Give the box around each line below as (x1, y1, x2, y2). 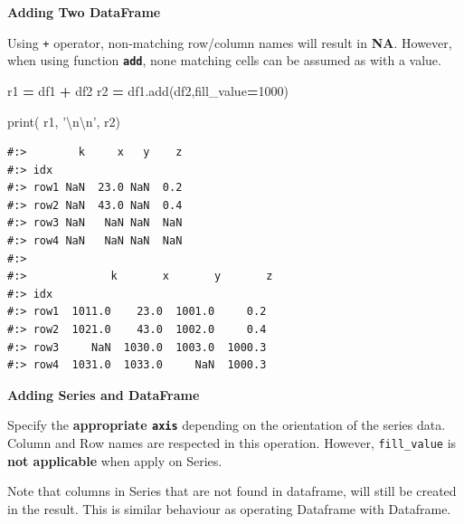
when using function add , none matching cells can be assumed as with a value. (7, 51, 441, 70)
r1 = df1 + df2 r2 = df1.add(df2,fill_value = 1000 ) (7, 81, 289, 100)
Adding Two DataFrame (7, 3, 161, 21)
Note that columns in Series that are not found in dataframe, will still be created (7, 481, 457, 500)
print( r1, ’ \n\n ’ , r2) (7, 111, 121, 130)
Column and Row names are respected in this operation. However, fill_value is (7, 433, 457, 453)
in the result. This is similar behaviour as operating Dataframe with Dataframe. (7, 499, 451, 518)
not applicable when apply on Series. (7, 451, 223, 470)
